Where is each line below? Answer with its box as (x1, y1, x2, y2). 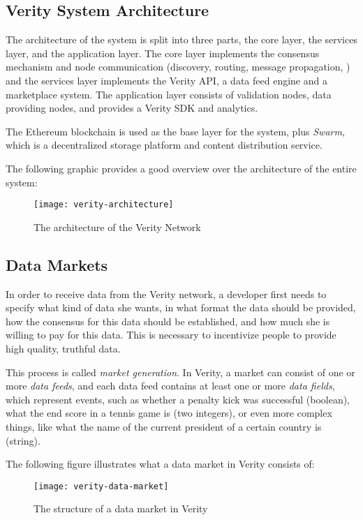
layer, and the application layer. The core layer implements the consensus (6, 45, 320, 60)
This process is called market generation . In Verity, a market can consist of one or (6, 364, 355, 379)
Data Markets (6, 253, 108, 275)
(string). (6, 433, 40, 447)
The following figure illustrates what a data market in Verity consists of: (6, 456, 315, 471)
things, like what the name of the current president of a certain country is (6, 419, 322, 433)
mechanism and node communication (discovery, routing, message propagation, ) (6, 59, 350, 74)
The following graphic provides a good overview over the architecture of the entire (6, 161, 357, 175)
